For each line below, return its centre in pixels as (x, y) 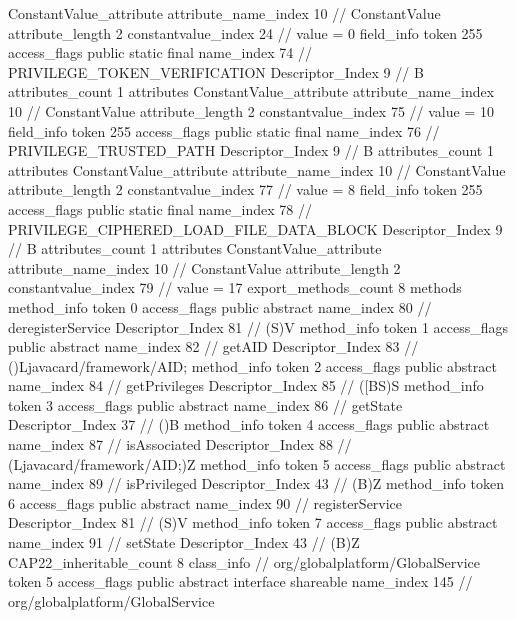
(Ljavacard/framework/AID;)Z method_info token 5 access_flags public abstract (257, 463)
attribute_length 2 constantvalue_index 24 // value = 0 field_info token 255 (245, 32)
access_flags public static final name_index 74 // (160, 52)
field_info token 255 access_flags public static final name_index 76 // (224, 130)
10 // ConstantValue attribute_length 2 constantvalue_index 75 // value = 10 (251, 110)
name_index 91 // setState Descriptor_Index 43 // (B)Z (184, 542)
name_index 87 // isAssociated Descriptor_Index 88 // (180, 444)
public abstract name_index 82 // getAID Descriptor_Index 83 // (213, 346)
